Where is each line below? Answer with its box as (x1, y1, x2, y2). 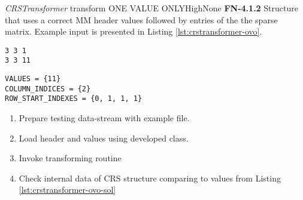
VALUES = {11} (5, 75, 61, 84)
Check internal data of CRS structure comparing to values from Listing (19, 171, 281, 184)
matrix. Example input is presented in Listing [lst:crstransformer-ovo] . (5, 25, 262, 38)
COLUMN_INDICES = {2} (5, 84, 91, 93)
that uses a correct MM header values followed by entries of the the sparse (5, 13, 278, 26)
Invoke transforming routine (19, 152, 122, 164)
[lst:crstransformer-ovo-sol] (19, 183, 116, 196)
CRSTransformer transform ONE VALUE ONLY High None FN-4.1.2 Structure (5, 2, 298, 14)
